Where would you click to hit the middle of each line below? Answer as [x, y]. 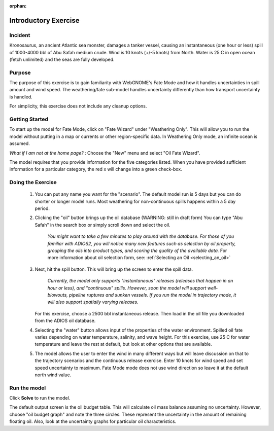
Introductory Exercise [44, 20]
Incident [20, 35]
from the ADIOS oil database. [65, 321]
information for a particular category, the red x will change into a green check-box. [96, 169]
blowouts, [58, 295]
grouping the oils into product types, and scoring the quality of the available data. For [137, 250]
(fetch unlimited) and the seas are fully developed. [62, 59]
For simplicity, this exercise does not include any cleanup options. [78, 106]
